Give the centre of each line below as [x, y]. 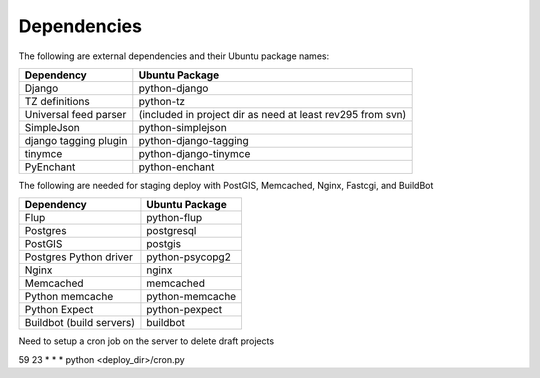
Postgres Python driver [79, 257]
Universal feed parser [75, 114]
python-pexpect [184, 310]
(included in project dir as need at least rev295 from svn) [272, 114]
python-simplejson [182, 127]
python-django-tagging [193, 140]
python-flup [174, 218]
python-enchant [176, 167]
